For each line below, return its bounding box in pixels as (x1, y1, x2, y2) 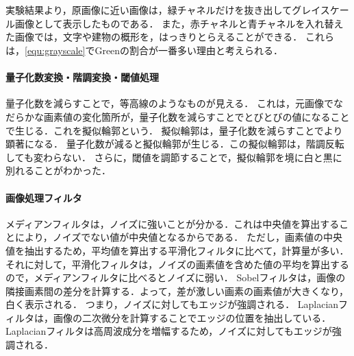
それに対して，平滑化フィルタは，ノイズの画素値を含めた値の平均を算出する (5, 257, 349, 271)
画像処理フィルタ (5, 190, 82, 204)
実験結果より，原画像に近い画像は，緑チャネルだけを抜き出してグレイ (5, 3, 320, 17)
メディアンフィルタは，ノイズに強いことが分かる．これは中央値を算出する (5, 216, 340, 230)
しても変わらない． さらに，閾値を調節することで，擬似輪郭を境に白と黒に (5, 150, 342, 164)
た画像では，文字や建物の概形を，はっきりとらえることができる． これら (5, 29, 334, 44)
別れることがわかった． (5, 163, 111, 178)
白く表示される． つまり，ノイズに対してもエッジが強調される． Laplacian (5, 297, 339, 311)
